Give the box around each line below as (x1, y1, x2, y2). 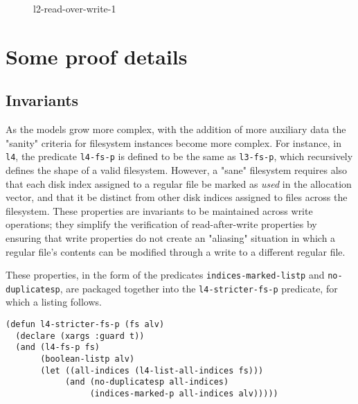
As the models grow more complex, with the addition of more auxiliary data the (6, 122, 346, 137)
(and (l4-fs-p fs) (15, 342, 100, 353)
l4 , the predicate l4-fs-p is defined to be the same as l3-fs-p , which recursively (6, 149, 353, 164)
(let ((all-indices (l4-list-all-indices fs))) (40, 365, 264, 376)
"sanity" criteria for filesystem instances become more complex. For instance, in (6, 135, 341, 150)
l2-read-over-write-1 (33, 1, 116, 15)
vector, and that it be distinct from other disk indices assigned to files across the (6, 190, 348, 204)
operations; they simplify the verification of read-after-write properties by (6, 217, 317, 231)
